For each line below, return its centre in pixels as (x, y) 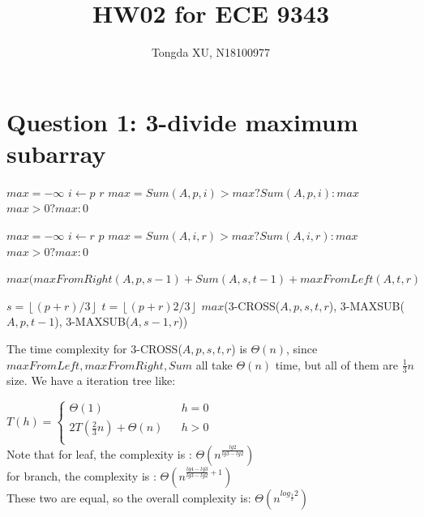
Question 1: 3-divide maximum (182, 121)
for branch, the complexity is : (81, 475)
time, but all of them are (336, 364)
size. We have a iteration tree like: (91, 380)
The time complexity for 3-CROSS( (94, 348)
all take (214, 364)
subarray (56, 153)
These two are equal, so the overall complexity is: (129, 497)
